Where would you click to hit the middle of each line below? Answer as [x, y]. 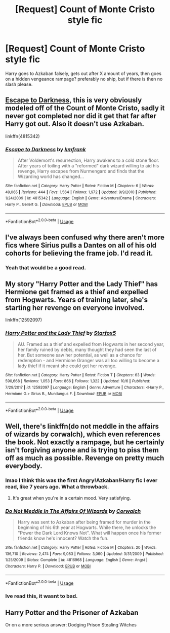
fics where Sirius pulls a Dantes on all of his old [81, 245]
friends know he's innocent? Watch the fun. [63, 538]
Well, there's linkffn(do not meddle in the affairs [82, 426]
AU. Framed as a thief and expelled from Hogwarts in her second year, [91, 344]
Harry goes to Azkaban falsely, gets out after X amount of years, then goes [83, 73]
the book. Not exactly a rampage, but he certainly [85, 442]
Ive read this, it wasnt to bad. [41, 596]
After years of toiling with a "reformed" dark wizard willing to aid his [88, 166]
